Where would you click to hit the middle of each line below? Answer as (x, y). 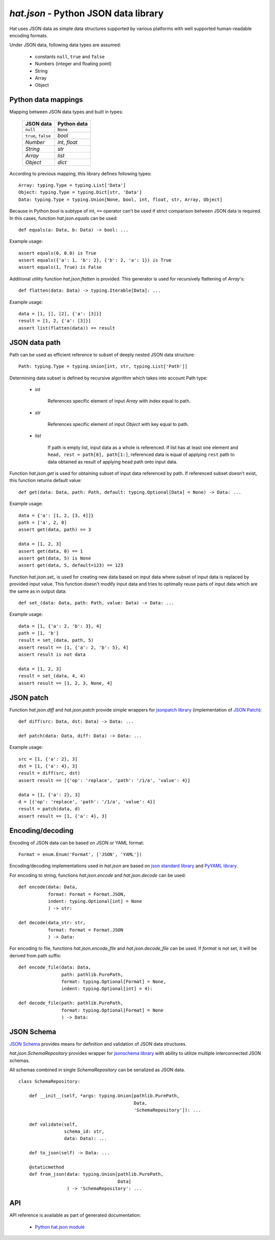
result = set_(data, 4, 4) (52, 676)
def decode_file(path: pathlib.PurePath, (71, 1003)
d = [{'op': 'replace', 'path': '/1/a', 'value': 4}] (87, 802)
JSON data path (35, 343)
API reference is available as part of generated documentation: (75, 1215)
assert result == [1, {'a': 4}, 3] (63, 816)
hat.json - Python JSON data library (87, 13)
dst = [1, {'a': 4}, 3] (48, 766)
